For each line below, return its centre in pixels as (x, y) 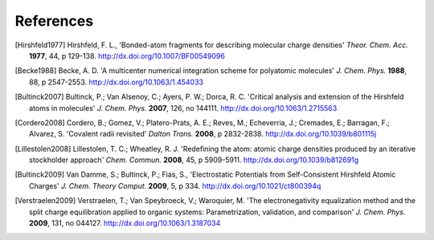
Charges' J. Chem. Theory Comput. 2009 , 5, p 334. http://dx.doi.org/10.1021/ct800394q (175, 185)
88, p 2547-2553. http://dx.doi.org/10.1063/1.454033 (117, 82)
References (54, 21)
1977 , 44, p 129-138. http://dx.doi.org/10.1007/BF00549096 (127, 55)
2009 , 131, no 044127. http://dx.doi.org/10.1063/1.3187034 (125, 223)
